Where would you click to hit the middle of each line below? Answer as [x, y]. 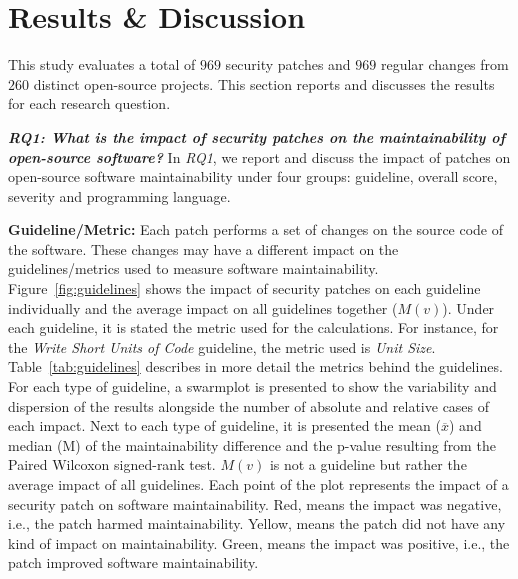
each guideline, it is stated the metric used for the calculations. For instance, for [253, 327]
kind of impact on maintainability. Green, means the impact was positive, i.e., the [259, 542]
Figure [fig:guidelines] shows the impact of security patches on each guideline [244, 288]
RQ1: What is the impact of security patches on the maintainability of [257, 136]
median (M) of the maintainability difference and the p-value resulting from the [252, 444]
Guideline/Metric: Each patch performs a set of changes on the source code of [256, 229]
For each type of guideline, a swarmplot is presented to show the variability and [252, 386]
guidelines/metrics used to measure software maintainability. [193, 268]
